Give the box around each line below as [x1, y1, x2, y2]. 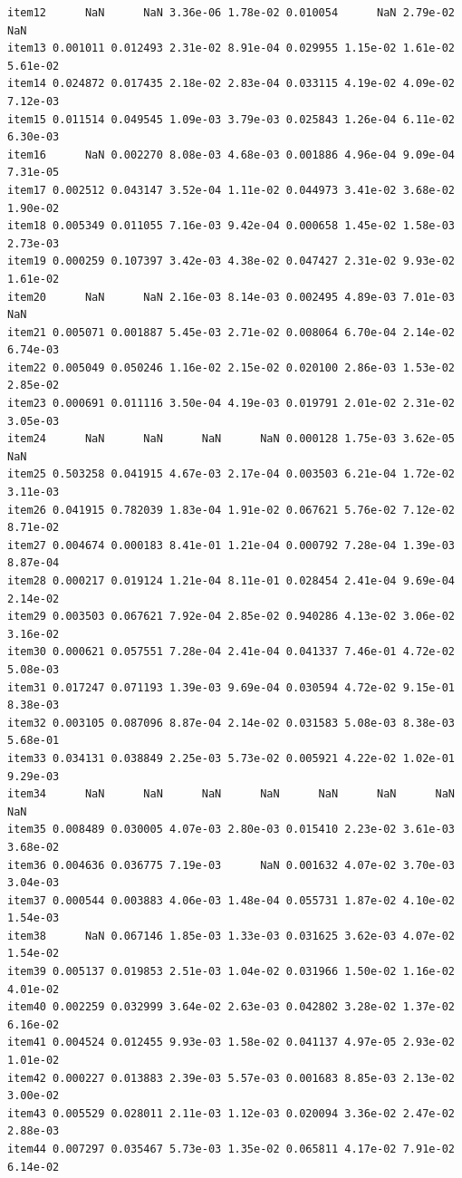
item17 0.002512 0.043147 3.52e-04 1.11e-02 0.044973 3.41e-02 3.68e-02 [7, 183, 455, 197]
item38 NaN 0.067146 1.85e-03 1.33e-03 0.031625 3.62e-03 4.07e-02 [7, 929, 455, 942]
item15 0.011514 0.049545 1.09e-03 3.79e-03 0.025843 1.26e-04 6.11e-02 [7, 112, 455, 126]
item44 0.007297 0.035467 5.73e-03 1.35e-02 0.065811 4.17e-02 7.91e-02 [7, 1143, 455, 1155]
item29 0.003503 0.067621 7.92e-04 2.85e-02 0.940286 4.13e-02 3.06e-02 [7, 610, 455, 623]
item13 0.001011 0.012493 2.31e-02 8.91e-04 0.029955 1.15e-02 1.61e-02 [7, 42, 455, 55]
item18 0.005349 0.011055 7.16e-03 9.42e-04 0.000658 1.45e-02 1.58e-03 [7, 219, 455, 233]
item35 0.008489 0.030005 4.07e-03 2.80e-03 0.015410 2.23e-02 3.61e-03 [7, 823, 455, 836]
